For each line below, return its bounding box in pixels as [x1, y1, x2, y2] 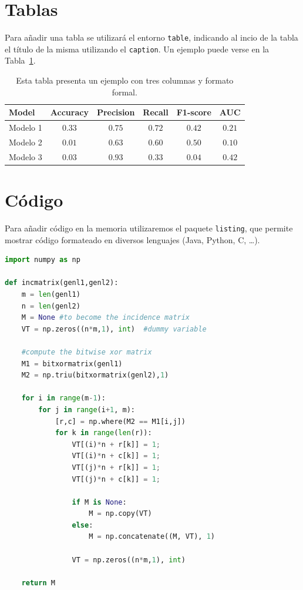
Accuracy [50, 106, 89, 118]
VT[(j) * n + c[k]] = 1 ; [72, 475, 160, 483]
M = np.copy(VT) [89, 509, 152, 518]
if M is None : [72, 498, 127, 506]
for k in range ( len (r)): [55, 429, 152, 437]
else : [72, 521, 93, 529]
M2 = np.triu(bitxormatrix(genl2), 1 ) [21, 371, 169, 380]
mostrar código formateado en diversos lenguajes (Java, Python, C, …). [5, 233, 260, 246]
